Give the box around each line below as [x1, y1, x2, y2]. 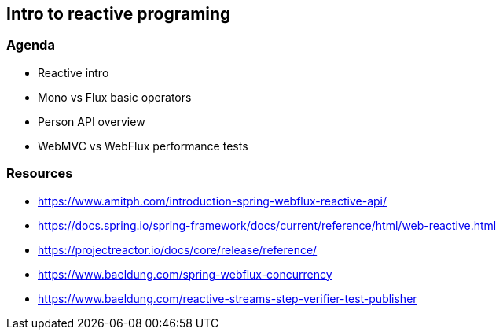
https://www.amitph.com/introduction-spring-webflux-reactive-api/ [38, 194, 387, 208]
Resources [6, 165, 73, 182]
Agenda [6, 37, 55, 54]
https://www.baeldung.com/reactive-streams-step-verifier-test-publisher [38, 291, 417, 305]
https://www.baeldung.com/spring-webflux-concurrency [38, 267, 332, 281]
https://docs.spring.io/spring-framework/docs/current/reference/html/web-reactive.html [38, 218, 497, 232]
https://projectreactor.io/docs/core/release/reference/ [38, 242, 318, 257]
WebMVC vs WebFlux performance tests [38, 138, 248, 153]
